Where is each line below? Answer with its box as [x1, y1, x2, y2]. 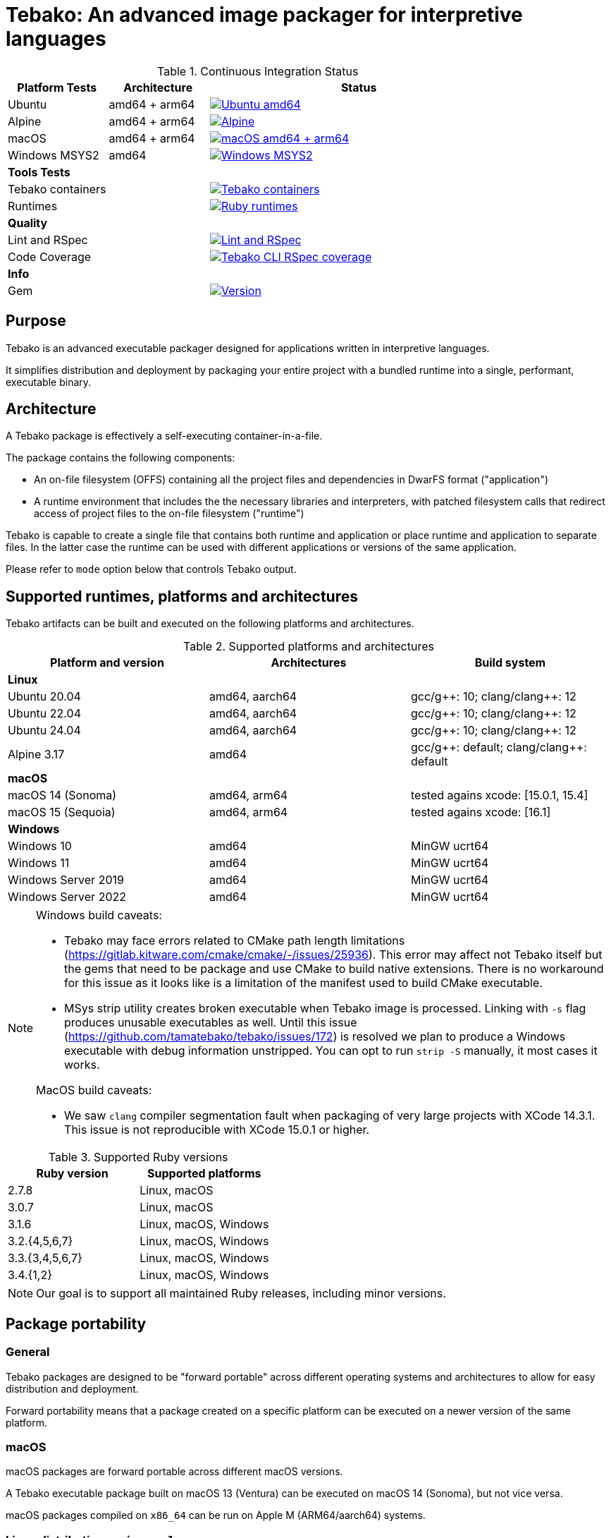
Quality [8, 215, 48, 230]
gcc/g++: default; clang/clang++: [410, 740, 587, 755]
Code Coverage [8, 249, 92, 264]
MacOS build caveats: [36, 1083, 152, 1098]
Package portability [6, 1314, 147, 1333]
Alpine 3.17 [8, 747, 65, 762]
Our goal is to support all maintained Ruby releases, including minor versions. [36, 1286, 446, 1301]
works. [64, 1058, 100, 1072]
